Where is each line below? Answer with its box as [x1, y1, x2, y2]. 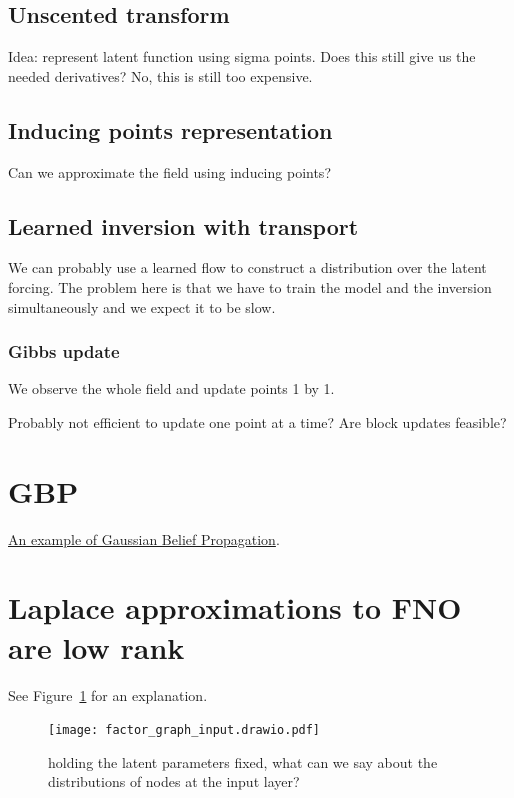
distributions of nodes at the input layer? [48, 771, 300, 792]
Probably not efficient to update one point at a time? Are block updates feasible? [8, 411, 507, 432]
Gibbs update [8, 339, 120, 364]
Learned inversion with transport [8, 210, 359, 241]
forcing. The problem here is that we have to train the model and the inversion [8, 276, 492, 297]
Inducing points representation [8, 114, 333, 145]
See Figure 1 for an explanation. [8, 684, 208, 705]
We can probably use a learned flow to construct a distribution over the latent [8, 257, 487, 278]
